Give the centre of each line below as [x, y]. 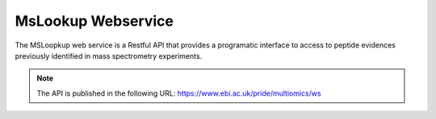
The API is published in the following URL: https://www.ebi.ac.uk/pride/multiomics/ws [179, 93]
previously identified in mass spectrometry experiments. [109, 55]
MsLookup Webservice [94, 21]
